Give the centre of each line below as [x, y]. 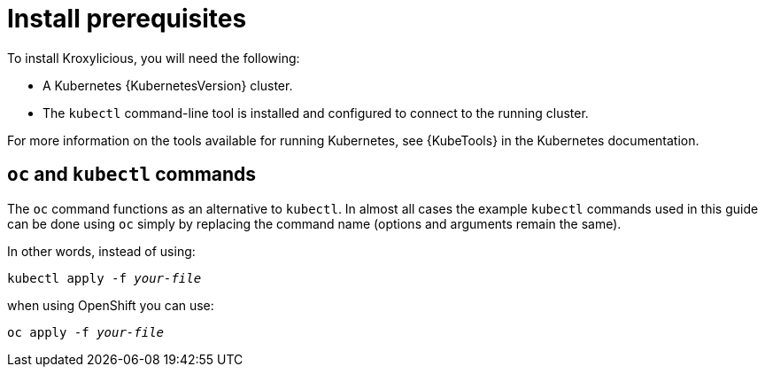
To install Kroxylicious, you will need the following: [154, 58]
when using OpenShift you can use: [111, 305]
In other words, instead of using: [101, 251]
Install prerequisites [127, 19]
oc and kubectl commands [132, 175]
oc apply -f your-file [86, 332]
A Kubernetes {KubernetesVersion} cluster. [168, 85]
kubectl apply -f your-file [104, 278]
